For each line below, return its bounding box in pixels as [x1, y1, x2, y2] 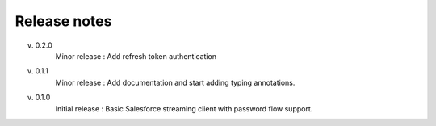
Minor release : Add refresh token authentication [55, 51, 217, 61]
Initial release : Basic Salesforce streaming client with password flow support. [55, 103, 313, 113]
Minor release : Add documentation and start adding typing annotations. [55, 78, 296, 87]
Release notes [15, 12, 112, 30]
